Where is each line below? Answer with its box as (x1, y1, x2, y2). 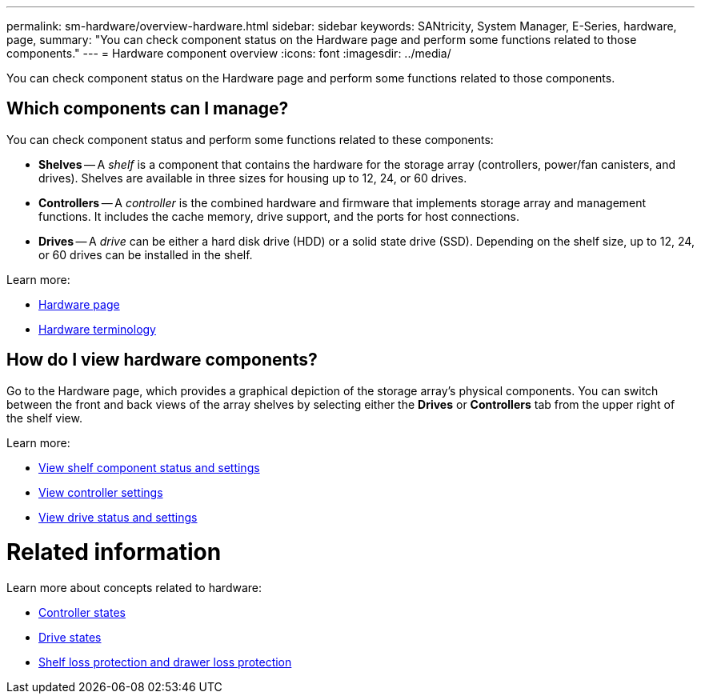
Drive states (38, 630, 102, 645)
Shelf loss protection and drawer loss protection (38, 655, 292, 670)
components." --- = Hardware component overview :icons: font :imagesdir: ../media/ (6, 46, 451, 60)
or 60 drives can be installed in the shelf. (38, 247, 253, 262)
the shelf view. (6, 410, 82, 425)
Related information (6, 538, 222, 566)
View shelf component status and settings (38, 460, 260, 474)
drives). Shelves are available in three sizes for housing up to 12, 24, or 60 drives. (38, 170, 467, 185)
